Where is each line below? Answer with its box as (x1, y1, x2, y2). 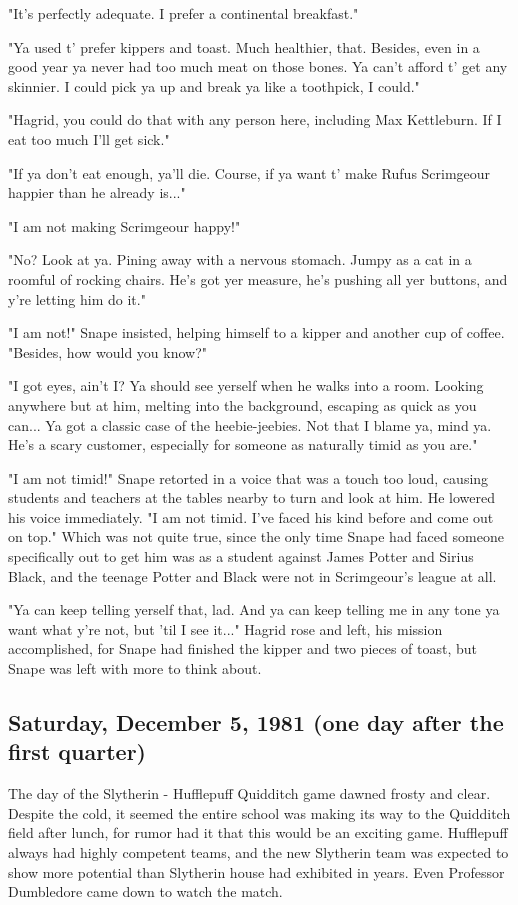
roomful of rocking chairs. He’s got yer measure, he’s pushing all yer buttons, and (8, 268, 508, 289)
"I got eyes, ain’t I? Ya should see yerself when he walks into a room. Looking (8, 375, 484, 396)
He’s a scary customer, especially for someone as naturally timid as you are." (8, 434, 478, 455)
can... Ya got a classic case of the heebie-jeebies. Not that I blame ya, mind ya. (8, 414, 492, 435)
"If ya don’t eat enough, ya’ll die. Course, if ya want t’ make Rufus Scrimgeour (8, 162, 491, 183)
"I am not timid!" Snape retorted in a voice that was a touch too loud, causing (8, 467, 489, 488)
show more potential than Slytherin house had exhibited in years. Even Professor (8, 861, 505, 882)
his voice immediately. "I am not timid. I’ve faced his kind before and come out (8, 506, 494, 527)
